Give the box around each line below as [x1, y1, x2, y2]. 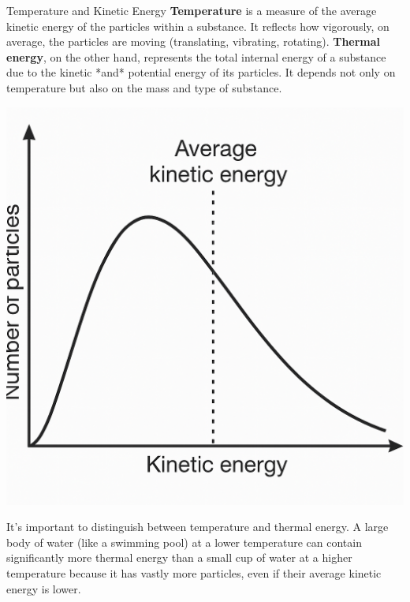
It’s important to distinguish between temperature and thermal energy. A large [6, 518, 389, 535]
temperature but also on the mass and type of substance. [6, 79, 282, 95]
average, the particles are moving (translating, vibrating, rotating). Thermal [6, 33, 381, 50]
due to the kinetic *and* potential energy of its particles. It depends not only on [6, 64, 396, 80]
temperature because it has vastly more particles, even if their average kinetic [6, 564, 382, 581]
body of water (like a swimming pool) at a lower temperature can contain [6, 533, 362, 550]
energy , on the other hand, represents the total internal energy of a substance [6, 48, 386, 65]
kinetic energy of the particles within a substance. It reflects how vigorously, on [6, 17, 389, 34]
